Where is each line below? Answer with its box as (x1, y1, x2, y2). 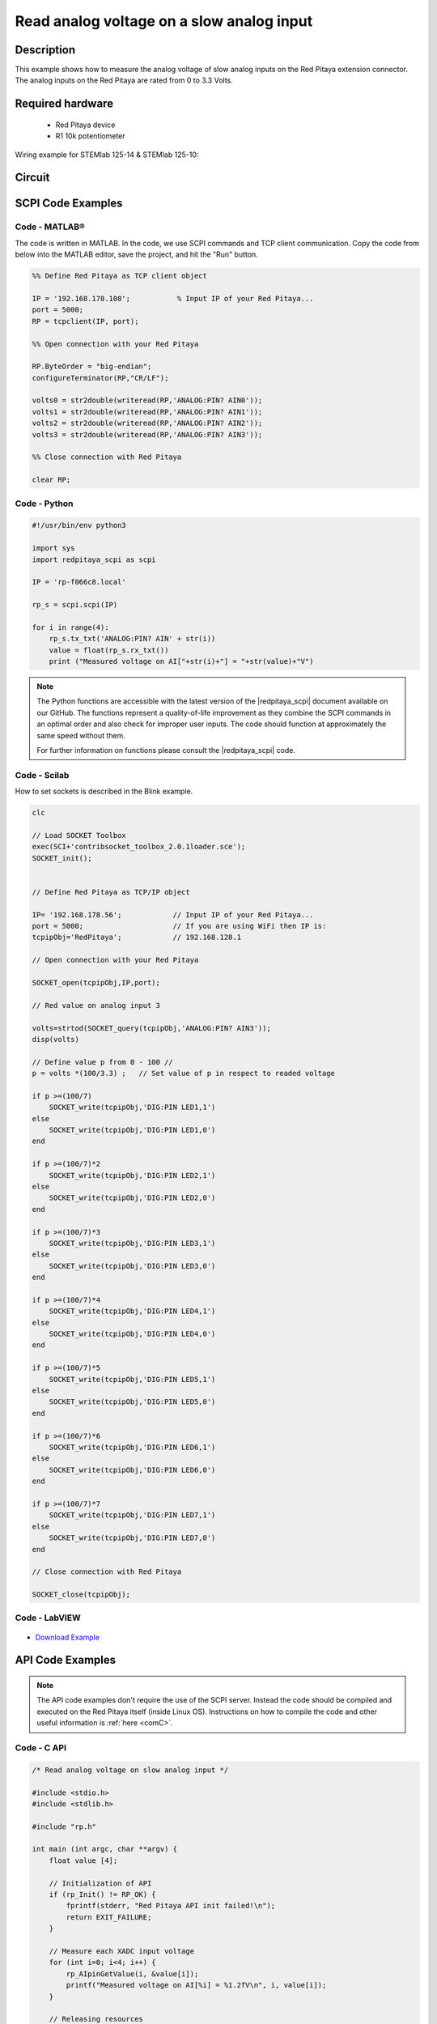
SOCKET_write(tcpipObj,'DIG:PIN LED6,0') (49, 1465, 216, 1474)
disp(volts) (32, 1035, 80, 1044)
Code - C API (15, 1741, 66, 1753)
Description (15, 43, 76, 57)
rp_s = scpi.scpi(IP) (32, 600, 118, 610)
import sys (32, 543, 75, 553)
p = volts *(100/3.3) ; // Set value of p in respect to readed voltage (32, 1069, 336, 1078)
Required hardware (15, 97, 113, 111)
